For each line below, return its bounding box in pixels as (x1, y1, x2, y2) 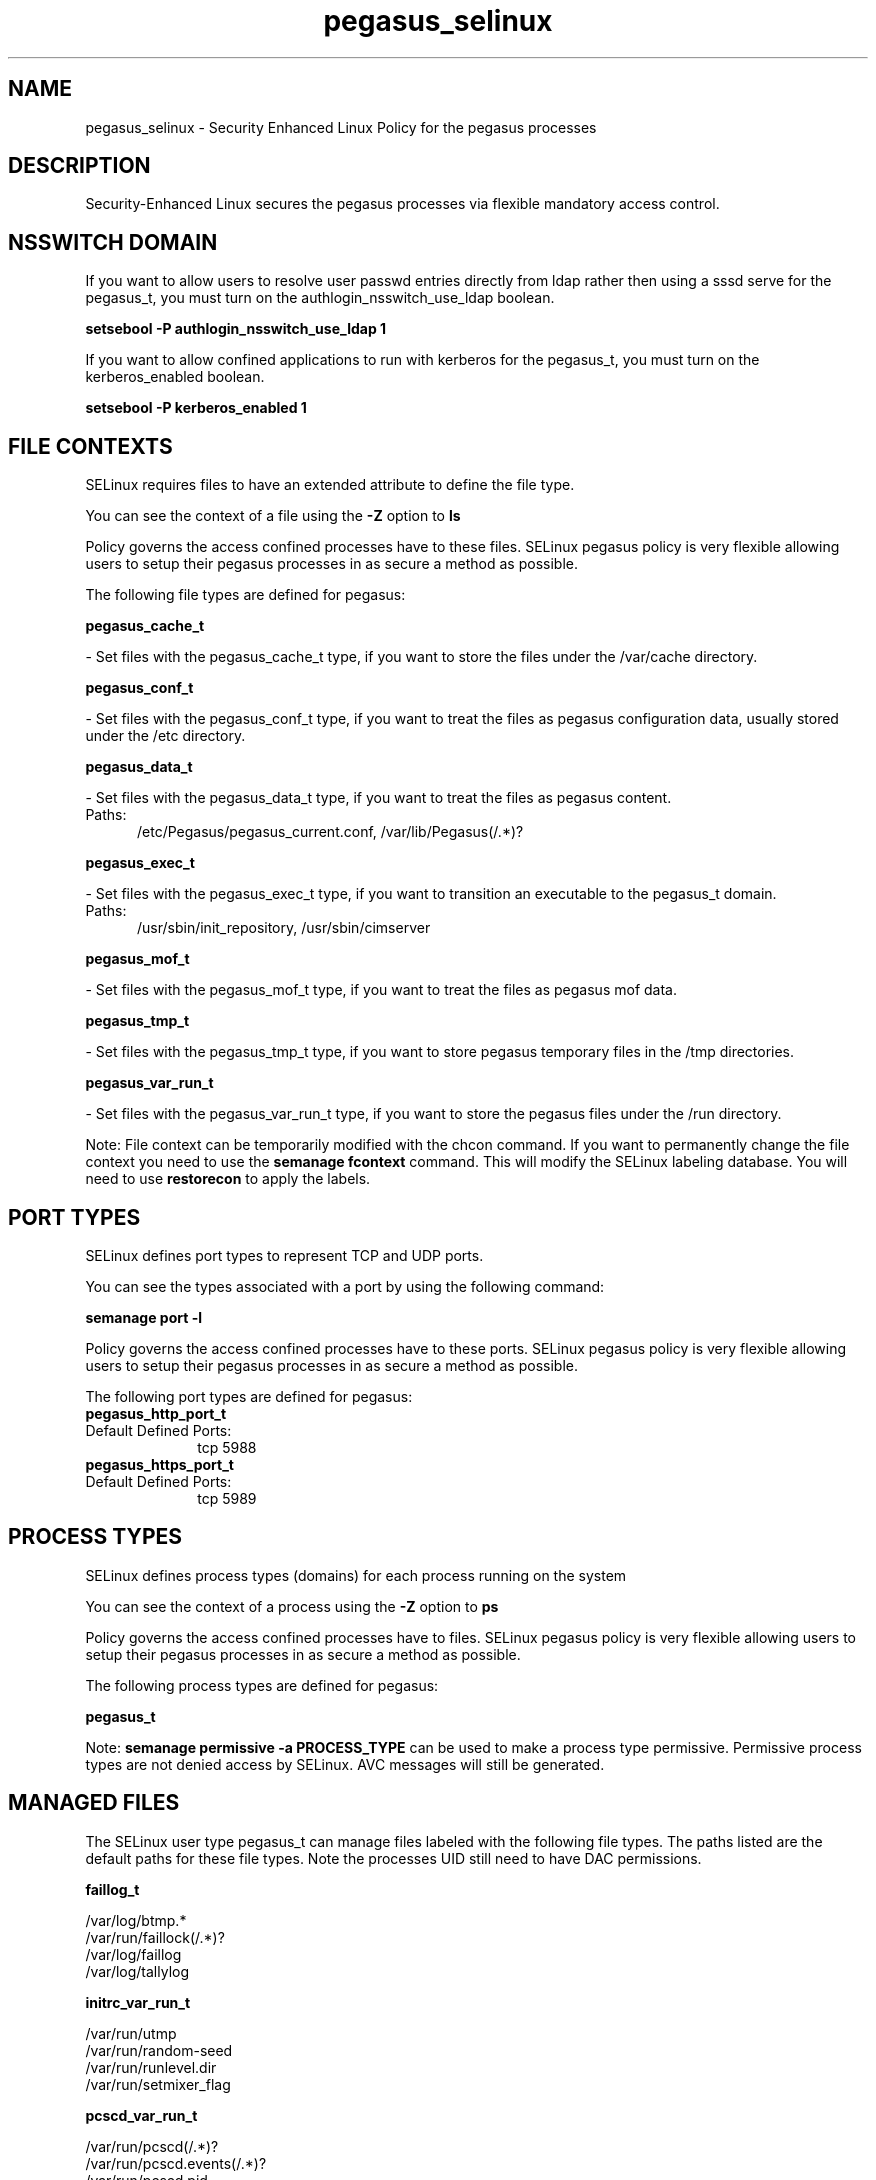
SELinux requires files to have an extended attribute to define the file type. (85, 476, 575, 494)
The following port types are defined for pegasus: (85, 1387, 413, 1405)
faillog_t (85, 1880, 140, 1898)
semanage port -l (85, 1308, 202, 1326)
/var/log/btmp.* (85, 1911, 187, 1929)
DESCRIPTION (8, 153, 151, 179)
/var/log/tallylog (85, 1962, 190, 1980)
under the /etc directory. (85, 727, 246, 745)
